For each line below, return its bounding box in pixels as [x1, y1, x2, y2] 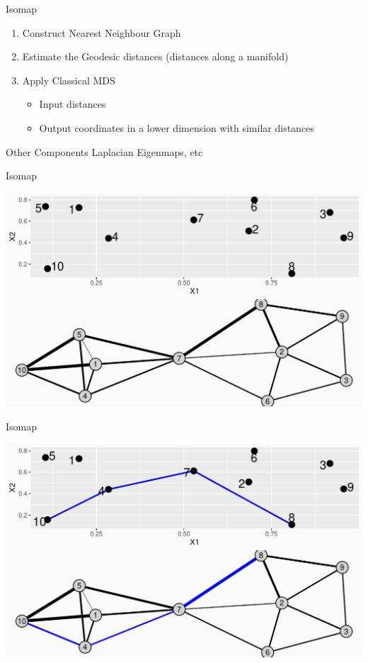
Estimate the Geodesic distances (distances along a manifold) [22, 49, 289, 64]
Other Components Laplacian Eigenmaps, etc [6, 144, 203, 159]
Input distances [39, 96, 106, 111]
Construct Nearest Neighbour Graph [22, 25, 181, 40]
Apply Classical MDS [22, 72, 115, 87]
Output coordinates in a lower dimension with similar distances [39, 120, 314, 135]
